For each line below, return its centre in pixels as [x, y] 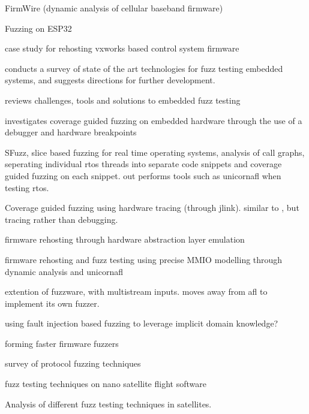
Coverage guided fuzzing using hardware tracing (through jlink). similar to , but [152, 208]
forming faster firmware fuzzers [62, 343]
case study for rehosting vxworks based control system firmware [122, 48]
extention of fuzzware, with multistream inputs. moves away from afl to [136, 291]
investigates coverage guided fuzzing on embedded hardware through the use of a [154, 120]
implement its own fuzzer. [52, 303]
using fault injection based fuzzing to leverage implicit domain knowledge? [142, 323]
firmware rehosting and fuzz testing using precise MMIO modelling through [144, 259]
